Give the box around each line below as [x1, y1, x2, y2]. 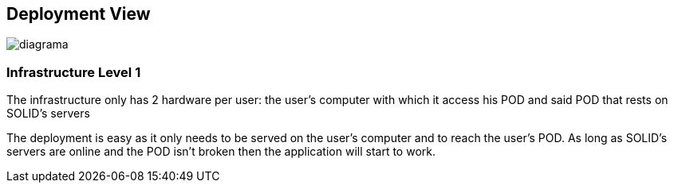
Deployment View [6, 4, 151, 24]
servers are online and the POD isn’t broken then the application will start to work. [6, 145, 436, 159]
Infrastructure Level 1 [6, 64, 141, 80]
